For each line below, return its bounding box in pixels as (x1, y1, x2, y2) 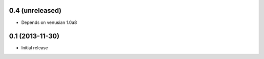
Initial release (21, 45, 48, 51)
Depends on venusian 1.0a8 (21, 20, 77, 25)
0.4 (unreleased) (9, 6, 62, 15)
